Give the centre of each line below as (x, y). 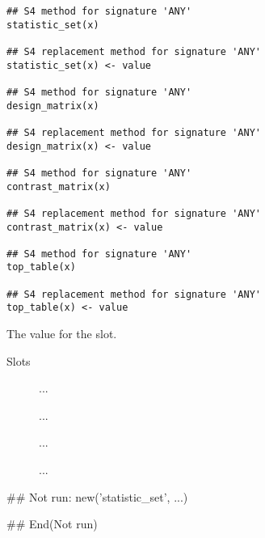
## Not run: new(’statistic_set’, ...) (97, 496)
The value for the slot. (62, 334)
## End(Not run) (52, 524)
